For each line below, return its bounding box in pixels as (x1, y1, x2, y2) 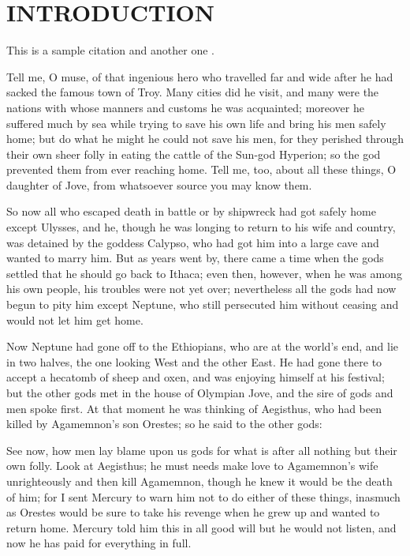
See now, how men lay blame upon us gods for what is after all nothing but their (6, 441, 397, 458)
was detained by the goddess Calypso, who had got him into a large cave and (6, 234, 379, 250)
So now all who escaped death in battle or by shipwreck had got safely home (6, 203, 376, 220)
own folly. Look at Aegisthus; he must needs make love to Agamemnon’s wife (6, 457, 378, 474)
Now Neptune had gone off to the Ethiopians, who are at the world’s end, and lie (6, 338, 399, 355)
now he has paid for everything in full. (6, 535, 192, 551)
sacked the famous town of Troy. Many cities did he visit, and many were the (6, 84, 379, 100)
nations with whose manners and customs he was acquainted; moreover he (6, 99, 364, 115)
